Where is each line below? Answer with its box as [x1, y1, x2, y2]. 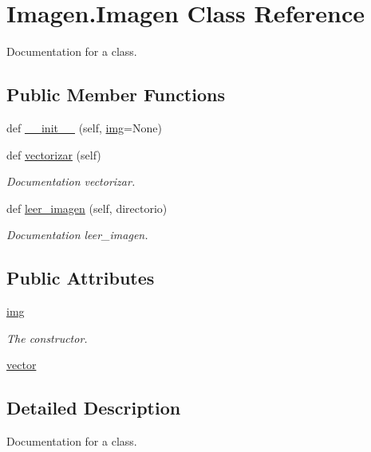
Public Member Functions [6, 82, 225, 107]
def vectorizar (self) [6, 146, 101, 163]
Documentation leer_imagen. [6, 226, 148, 243]
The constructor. [6, 329, 88, 346]
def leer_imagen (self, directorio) [6, 199, 168, 216]
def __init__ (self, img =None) [6, 119, 162, 136]
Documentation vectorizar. [6, 173, 136, 190]
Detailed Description [6, 395, 181, 420]
